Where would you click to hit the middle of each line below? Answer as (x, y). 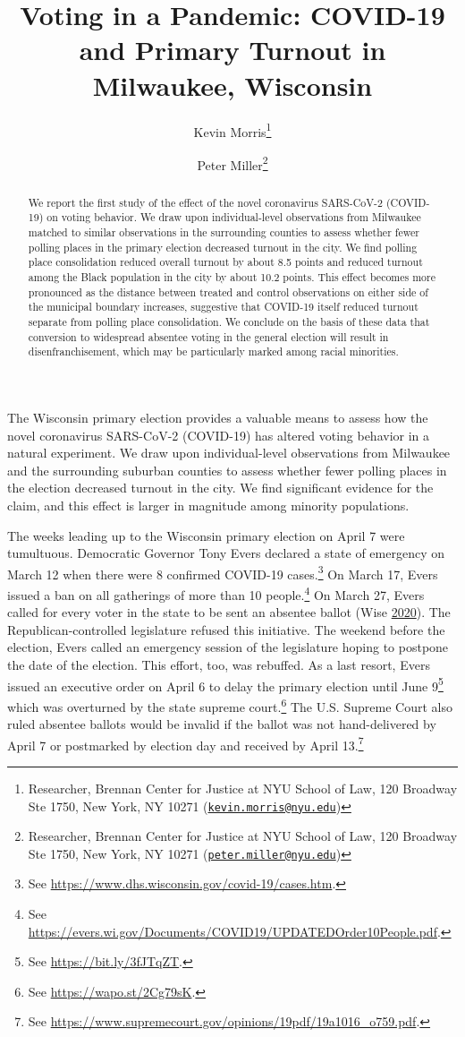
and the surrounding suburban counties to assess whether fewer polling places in (227, 470)
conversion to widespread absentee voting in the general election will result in (208, 336)
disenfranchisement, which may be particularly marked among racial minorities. (213, 351)
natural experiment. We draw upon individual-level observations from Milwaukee (229, 453)
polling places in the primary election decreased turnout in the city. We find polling (223, 247)
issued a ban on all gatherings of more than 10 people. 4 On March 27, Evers (216, 593)
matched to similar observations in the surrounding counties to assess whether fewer (224, 232)
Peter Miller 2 (232, 163)
